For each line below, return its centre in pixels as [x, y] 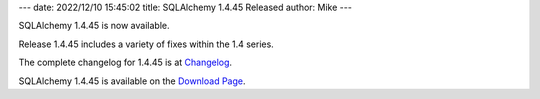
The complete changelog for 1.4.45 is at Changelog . [125, 62]
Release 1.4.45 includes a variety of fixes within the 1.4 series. [146, 44]
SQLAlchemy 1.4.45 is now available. [94, 26]
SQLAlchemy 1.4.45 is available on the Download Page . [132, 81]
